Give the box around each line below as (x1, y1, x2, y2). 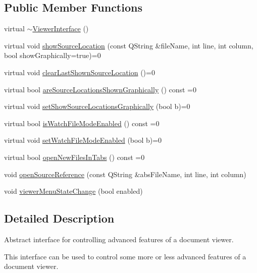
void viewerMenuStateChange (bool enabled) (4, 186, 143, 196)
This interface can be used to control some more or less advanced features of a (4, 251, 246, 261)
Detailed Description (4, 210, 115, 226)
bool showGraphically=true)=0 (4, 50, 101, 61)
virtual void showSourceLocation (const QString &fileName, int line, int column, (4, 40, 253, 50)
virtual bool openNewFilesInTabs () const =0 (4, 151, 145, 162)
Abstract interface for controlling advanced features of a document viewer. (4, 234, 234, 244)
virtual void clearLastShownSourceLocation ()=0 (4, 67, 155, 77)
